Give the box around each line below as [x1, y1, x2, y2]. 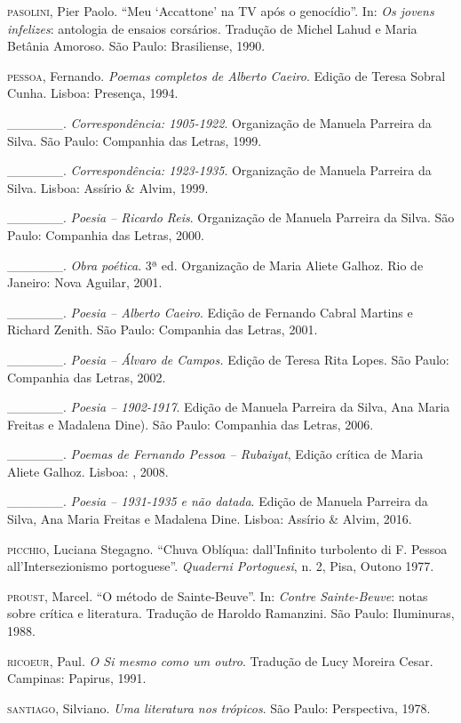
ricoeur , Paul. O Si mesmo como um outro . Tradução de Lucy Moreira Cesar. [7, 651, 433, 670]
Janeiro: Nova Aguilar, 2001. [7, 273, 163, 292]
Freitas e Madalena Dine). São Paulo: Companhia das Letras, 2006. [7, 414, 374, 433]
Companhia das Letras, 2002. [7, 367, 166, 386]
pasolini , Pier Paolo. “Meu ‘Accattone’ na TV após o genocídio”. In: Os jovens [7, 2, 434, 20]
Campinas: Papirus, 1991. [7, 669, 147, 687]
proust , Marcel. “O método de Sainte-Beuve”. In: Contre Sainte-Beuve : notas [7, 586, 428, 605]
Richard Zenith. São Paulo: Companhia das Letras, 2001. [7, 320, 318, 339]
